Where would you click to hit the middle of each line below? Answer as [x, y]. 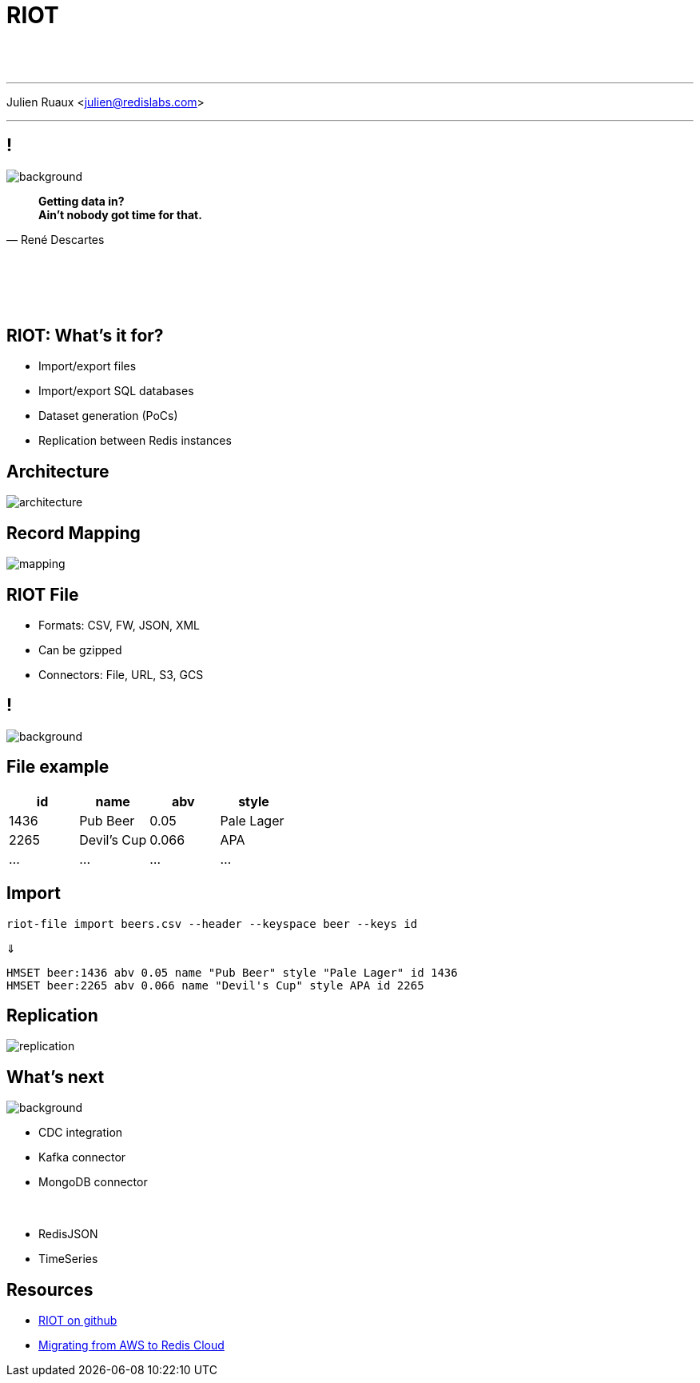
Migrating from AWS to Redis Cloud [131, 1345]
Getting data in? [82, 201]
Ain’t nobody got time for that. [120, 214]
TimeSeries [68, 1259]
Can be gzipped [80, 650]
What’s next [56, 1077]
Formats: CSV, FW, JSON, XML [119, 625]
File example [58, 767]
